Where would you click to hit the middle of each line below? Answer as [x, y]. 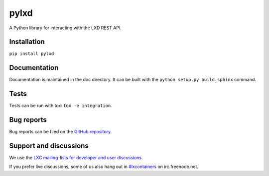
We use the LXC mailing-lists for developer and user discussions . [76, 158]
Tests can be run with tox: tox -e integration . [61, 106]
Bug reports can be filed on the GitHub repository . [61, 132]
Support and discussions [49, 146]
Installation [27, 42]
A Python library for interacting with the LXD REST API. [66, 28]
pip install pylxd [32, 54]
